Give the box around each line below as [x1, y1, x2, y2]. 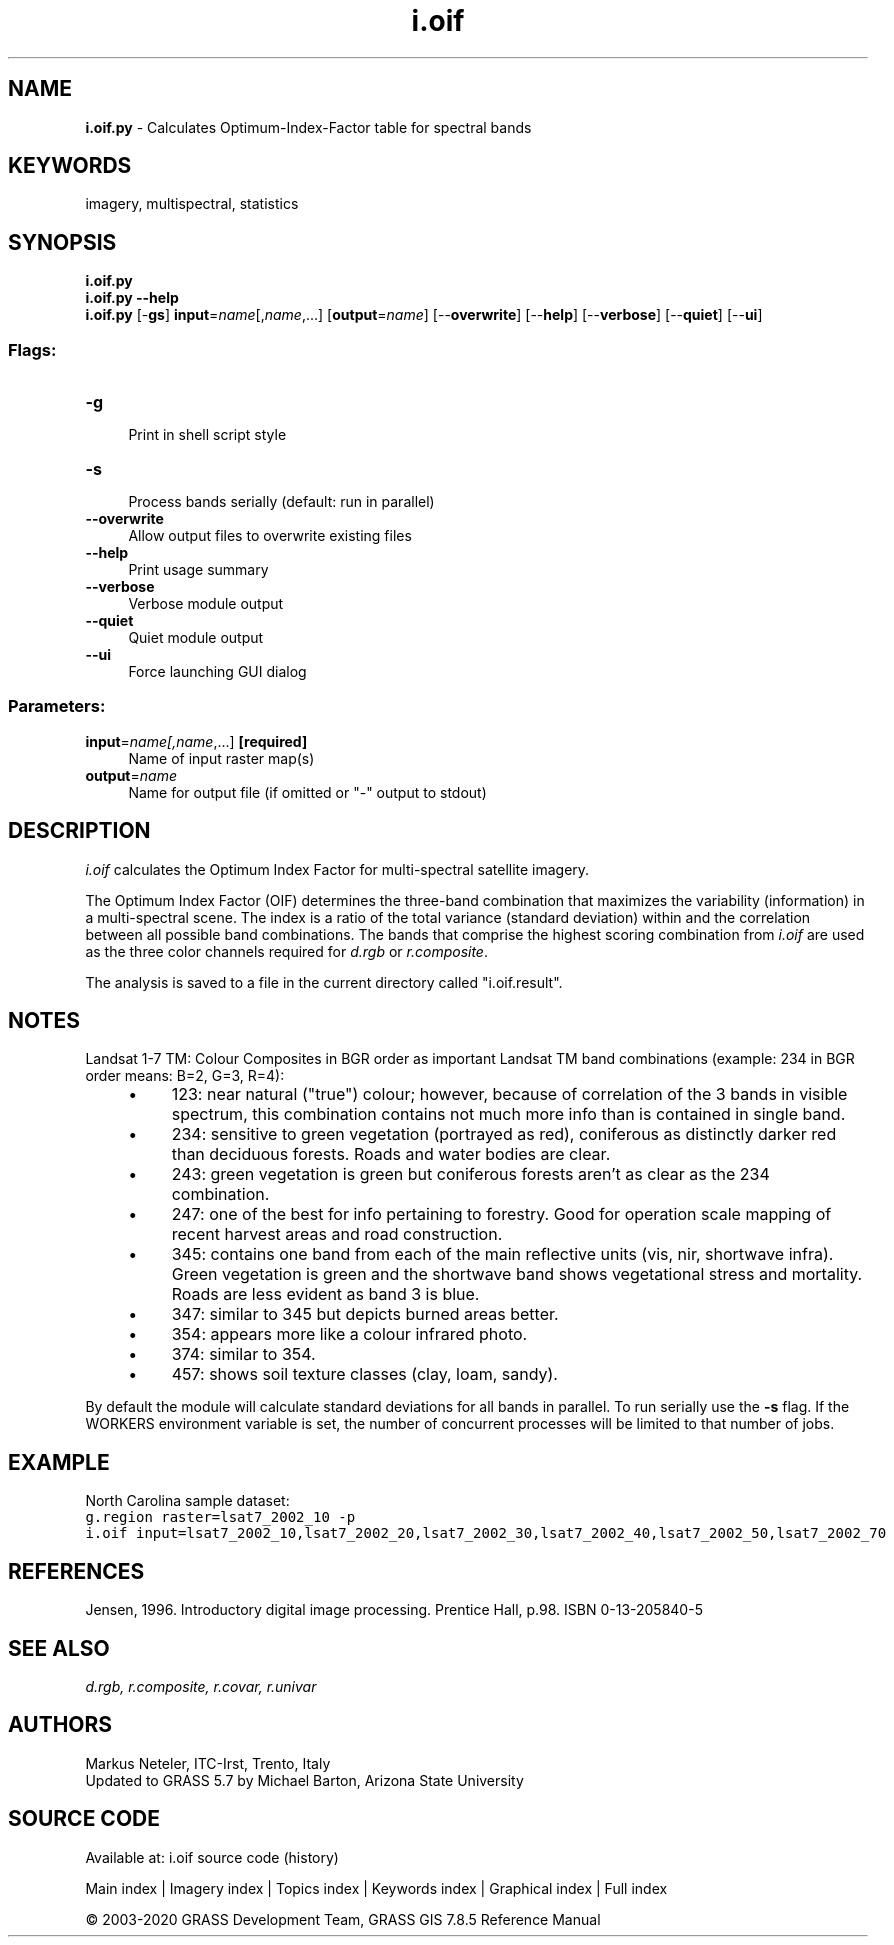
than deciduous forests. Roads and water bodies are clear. [171, 1144, 611, 1165]
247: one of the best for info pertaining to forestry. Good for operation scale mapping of [171, 1204, 832, 1225]
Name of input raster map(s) [128, 749, 315, 767]
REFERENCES [8, 1558, 145, 1584]
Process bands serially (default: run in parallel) [128, 493, 435, 511]
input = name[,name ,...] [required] [85, 732, 308, 750]
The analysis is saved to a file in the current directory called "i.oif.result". [85, 973, 563, 991]
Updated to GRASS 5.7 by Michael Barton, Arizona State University [85, 1771, 524, 1789]
